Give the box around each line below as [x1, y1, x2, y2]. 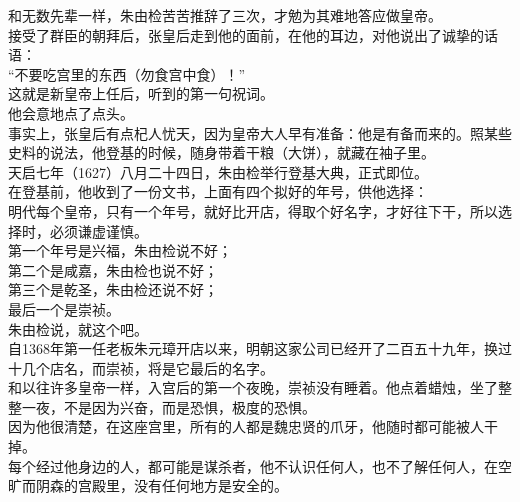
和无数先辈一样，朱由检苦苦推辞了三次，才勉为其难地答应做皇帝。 [8, 5, 442, 25]
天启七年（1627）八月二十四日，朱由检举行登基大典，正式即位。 [8, 161, 428, 182]
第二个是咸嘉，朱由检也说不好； [8, 259, 218, 280]
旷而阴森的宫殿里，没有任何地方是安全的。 [8, 475, 288, 496]
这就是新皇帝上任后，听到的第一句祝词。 [8, 83, 274, 104]
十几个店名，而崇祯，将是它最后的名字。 [8, 357, 274, 378]
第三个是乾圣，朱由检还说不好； [8, 279, 218, 300]
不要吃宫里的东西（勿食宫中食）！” [14, 63, 246, 84]
